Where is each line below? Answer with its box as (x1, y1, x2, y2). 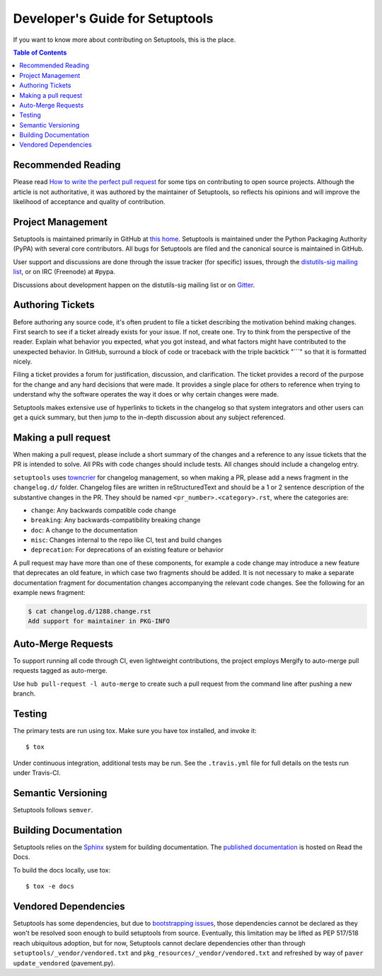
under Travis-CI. (13, 768, 61, 777)
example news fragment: (13, 589, 86, 597)
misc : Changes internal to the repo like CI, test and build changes (30, 535, 222, 545)
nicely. (13, 358, 33, 366)
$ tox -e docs (25, 883, 74, 890)
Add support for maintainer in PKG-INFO (28, 617, 170, 625)
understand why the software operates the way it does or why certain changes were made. (13, 390, 279, 399)
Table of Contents (13, 48, 67, 57)
